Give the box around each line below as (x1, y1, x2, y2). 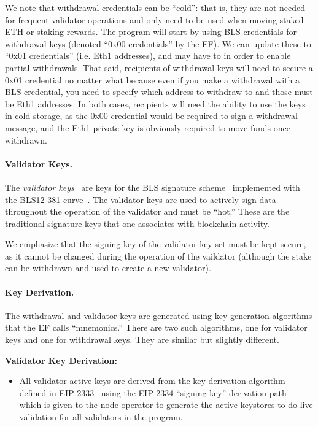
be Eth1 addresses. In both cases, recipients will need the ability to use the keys (5, 97, 306, 110)
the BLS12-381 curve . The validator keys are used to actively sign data (5, 193, 276, 206)
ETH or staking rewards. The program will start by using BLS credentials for (5, 25, 297, 38)
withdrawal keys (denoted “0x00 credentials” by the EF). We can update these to (5, 37, 311, 50)
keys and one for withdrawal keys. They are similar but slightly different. (5, 333, 279, 346)
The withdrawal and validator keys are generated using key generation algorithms (5, 309, 312, 321)
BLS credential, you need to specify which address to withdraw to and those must (5, 85, 313, 98)
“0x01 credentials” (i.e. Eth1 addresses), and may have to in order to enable (5, 49, 291, 62)
